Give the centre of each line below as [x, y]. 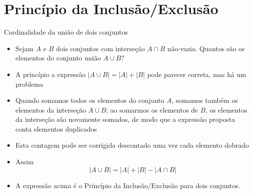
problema [29, 84]
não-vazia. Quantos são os [206, 48]
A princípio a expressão [51, 74]
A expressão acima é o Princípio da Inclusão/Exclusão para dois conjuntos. [128, 185]
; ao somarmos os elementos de [152, 109]
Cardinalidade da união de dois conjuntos [66, 32]
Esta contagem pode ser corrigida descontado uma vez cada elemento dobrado [132, 145]
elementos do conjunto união [58, 58]
